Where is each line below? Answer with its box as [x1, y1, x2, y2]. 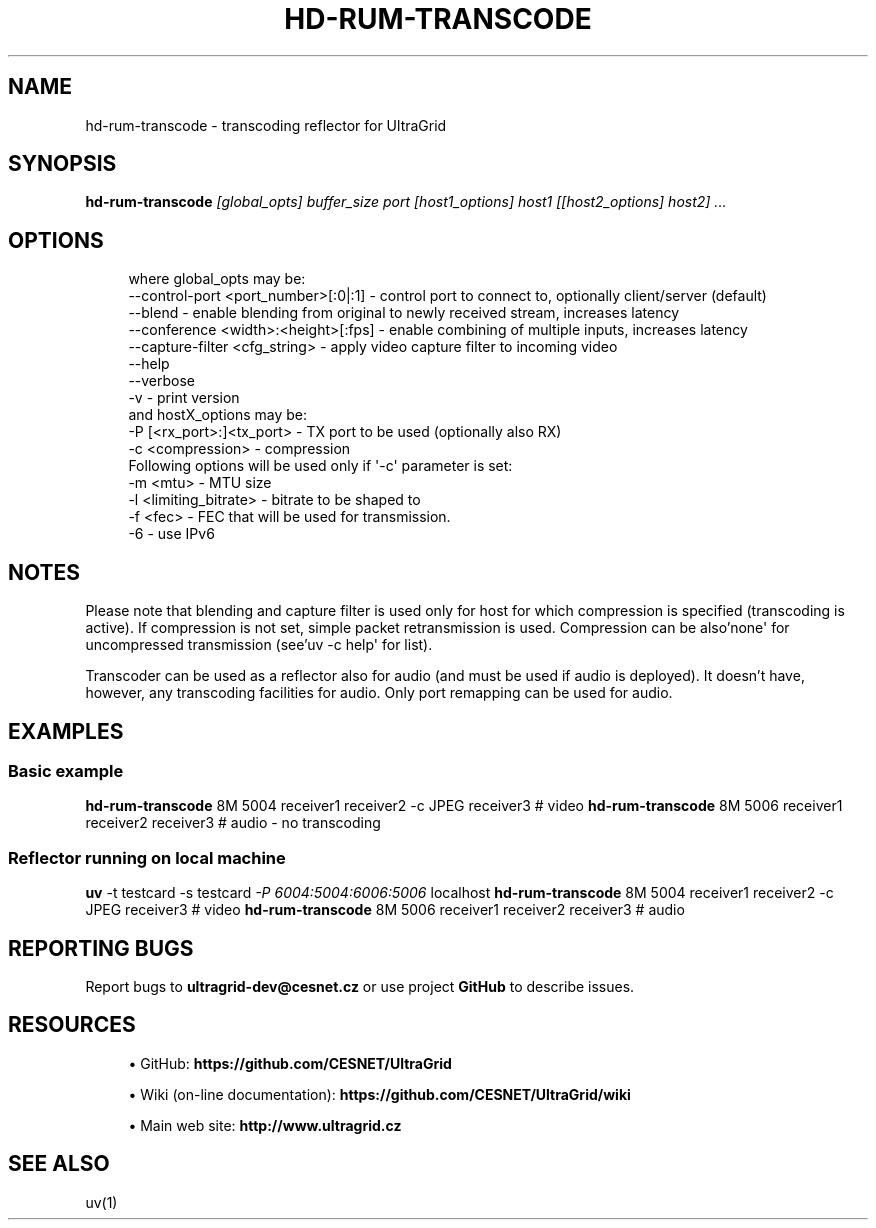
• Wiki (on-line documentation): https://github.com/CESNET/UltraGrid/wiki [128, 1085, 631, 1103]
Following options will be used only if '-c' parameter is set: [128, 457, 513, 475]
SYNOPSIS [8, 151, 117, 177]
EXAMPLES [8, 718, 124, 744]
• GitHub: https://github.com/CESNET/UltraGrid [128, 1054, 452, 1072]
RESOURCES [8, 1012, 136, 1038]
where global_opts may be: [128, 270, 306, 288]
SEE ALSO [8, 1151, 110, 1177]
